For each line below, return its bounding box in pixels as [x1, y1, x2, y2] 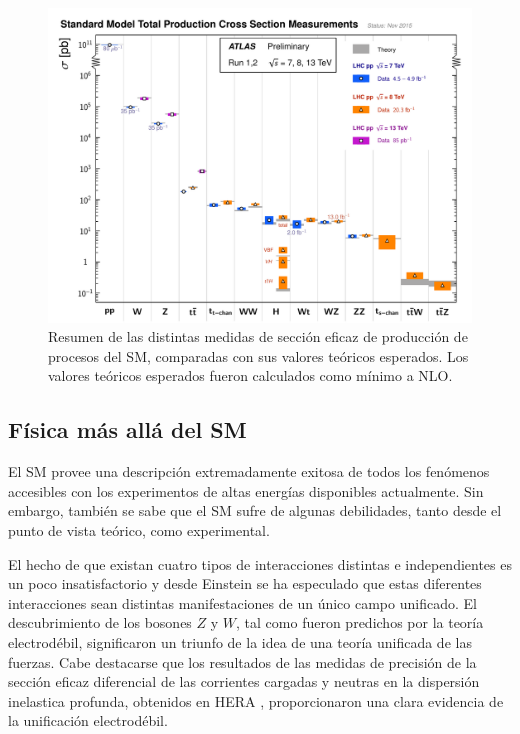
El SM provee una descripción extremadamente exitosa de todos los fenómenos [8, 461, 490, 482]
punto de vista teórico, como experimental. [8, 520, 270, 541]
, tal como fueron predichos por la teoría [236, 612, 484, 633]
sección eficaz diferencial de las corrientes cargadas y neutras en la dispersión [8, 671, 480, 692]
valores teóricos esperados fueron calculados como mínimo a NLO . [48, 365, 453, 386]
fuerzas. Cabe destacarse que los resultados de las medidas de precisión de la [8, 651, 477, 672]
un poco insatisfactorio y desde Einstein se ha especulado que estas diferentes [8, 573, 482, 594]
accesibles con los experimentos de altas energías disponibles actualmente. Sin [8, 480, 484, 501]
